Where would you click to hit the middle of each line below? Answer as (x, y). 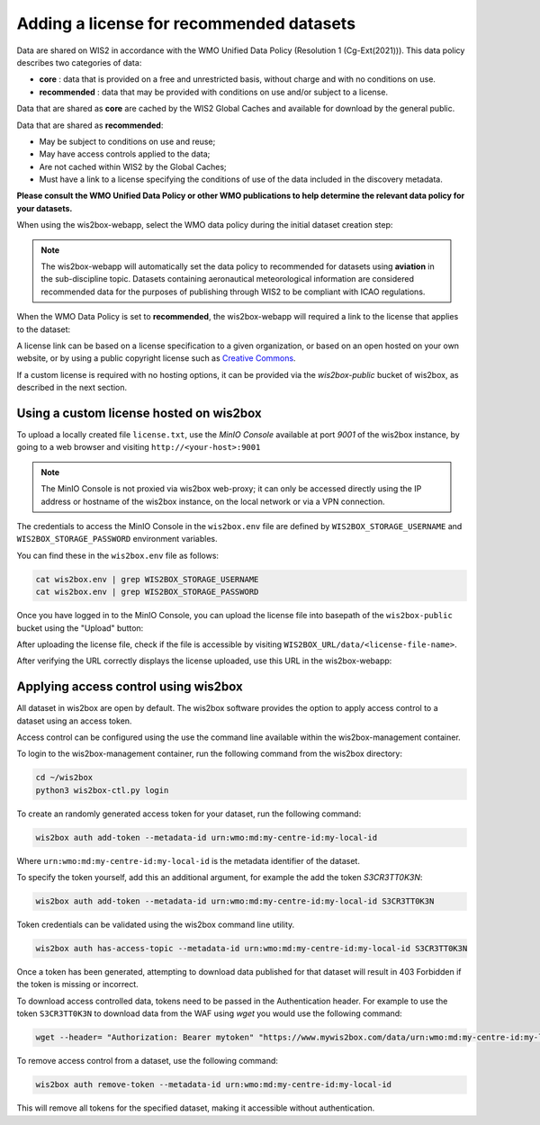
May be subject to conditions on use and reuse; (127, 141)
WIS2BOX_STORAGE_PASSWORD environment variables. (117, 539)
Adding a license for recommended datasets (186, 23)
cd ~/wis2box (64, 778)
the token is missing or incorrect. (77, 985)
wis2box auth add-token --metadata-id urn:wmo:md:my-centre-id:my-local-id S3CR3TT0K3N (235, 901)
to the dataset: (44, 329)
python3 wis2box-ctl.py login (102, 790)
